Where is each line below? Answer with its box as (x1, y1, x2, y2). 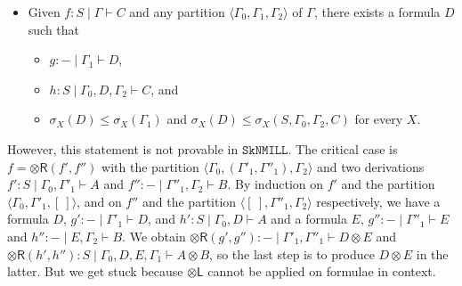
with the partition (101, 157, 199, 176)
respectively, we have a (316, 192, 441, 210)
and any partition (129, 3, 225, 20)
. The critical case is (288, 139, 398, 158)
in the (416, 244, 449, 263)
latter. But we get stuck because (7, 262, 183, 281)
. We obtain (122, 226, 186, 245)
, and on (77, 192, 122, 210)
